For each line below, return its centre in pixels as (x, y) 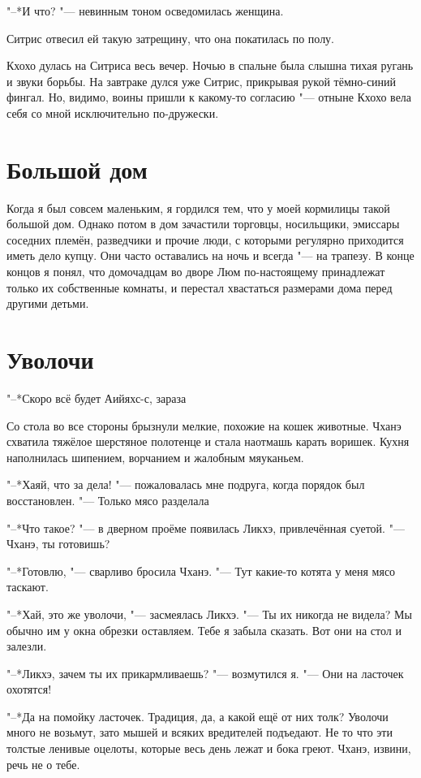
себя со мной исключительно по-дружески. (113, 112)
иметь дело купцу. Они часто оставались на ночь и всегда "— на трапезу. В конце (210, 255)
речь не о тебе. (43, 764)
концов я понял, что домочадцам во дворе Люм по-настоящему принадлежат (196, 272)
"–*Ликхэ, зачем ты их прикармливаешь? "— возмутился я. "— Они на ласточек (205, 673)
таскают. (28, 587)
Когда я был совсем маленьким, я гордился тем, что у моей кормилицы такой (198, 207)
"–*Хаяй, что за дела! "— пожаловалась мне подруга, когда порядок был (186, 484)
